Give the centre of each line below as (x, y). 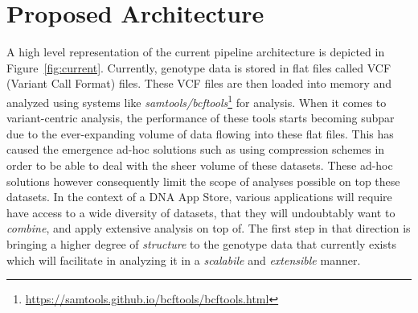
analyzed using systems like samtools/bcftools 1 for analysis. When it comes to (197, 101)
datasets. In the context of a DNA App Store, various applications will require (199, 197)
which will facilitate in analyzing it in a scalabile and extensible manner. (184, 259)
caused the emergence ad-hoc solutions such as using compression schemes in (196, 149)
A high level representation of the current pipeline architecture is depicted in (196, 52)
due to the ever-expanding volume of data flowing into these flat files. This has (200, 133)
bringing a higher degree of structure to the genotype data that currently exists (201, 243)
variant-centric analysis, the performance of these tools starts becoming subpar (201, 118)
